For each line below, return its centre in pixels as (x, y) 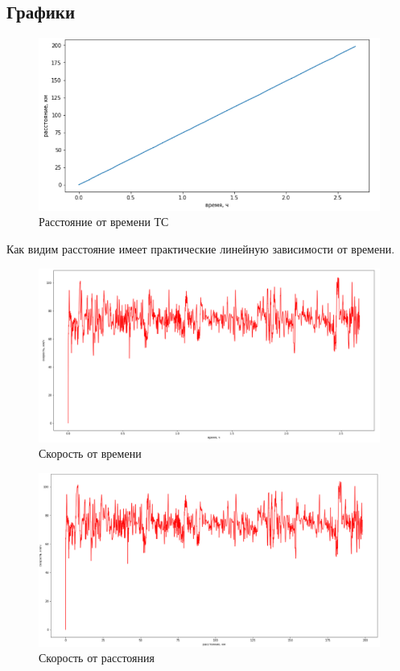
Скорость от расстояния (97, 658)
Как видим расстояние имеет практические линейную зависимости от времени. (201, 249)
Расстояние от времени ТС (104, 222)
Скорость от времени (90, 453)
